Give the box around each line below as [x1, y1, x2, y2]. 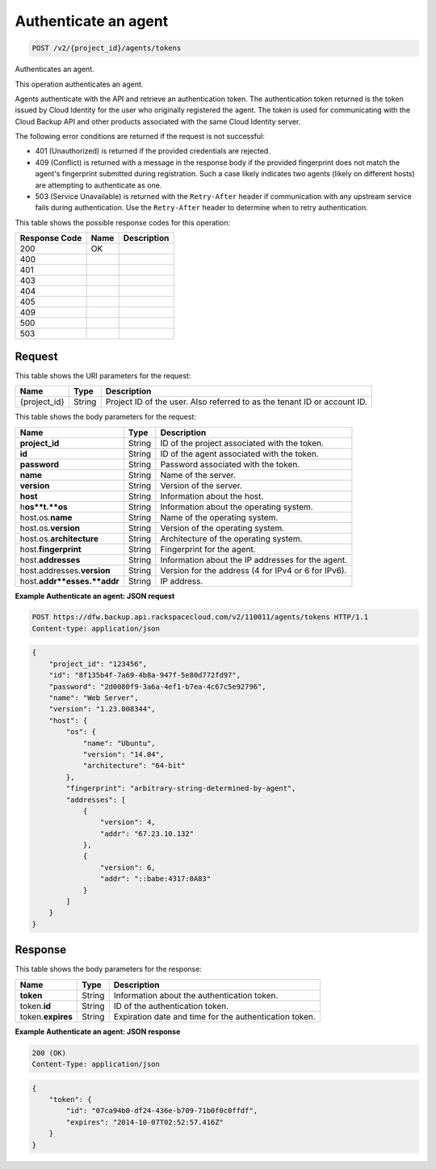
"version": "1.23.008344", [48, 704, 157, 714]
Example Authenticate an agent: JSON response [15, 1027, 181, 1036]
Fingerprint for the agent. [160, 543, 256, 555]
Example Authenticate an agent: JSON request [15, 591, 175, 601]
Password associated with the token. [160, 458, 300, 470]
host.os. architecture [19, 533, 99, 544]
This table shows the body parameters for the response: [15, 964, 202, 974]
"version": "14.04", [82, 749, 165, 759]
